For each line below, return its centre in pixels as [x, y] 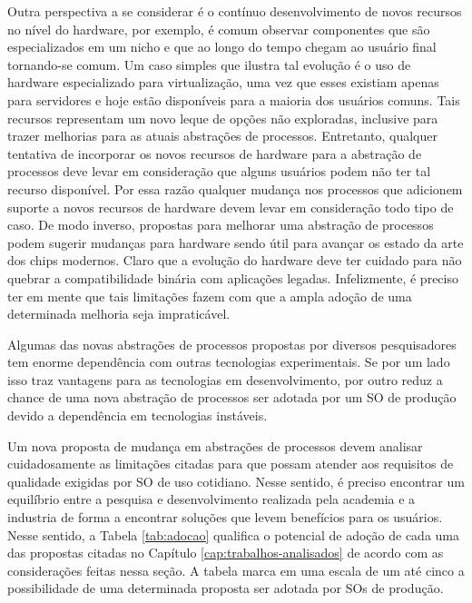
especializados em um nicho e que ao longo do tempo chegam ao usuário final [222, 47]
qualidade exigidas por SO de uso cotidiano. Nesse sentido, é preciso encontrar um [236, 481]
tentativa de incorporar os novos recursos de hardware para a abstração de [215, 153]
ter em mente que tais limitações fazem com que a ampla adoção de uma [210, 296]
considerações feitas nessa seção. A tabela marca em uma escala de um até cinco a [236, 570]
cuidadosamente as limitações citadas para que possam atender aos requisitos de [231, 464]
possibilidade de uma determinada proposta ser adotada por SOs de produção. [226, 588]
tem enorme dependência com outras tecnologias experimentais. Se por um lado [229, 362]
